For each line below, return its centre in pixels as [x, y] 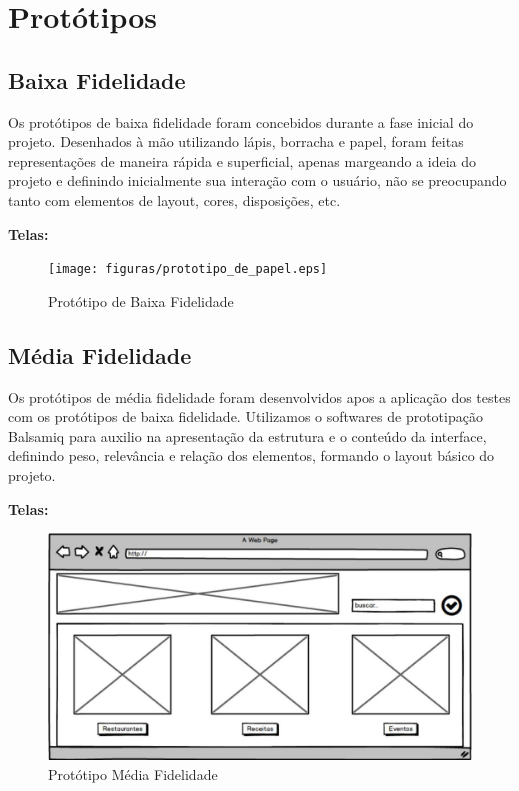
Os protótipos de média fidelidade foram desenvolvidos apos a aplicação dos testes [259, 396]
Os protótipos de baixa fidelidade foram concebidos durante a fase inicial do [241, 121]
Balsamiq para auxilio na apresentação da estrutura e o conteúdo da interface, [247, 435]
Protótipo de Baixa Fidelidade [141, 300]
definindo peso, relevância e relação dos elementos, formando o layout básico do [251, 455]
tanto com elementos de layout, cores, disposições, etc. [174, 199]
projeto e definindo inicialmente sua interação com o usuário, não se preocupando [257, 180]
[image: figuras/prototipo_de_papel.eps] [188, 269]
